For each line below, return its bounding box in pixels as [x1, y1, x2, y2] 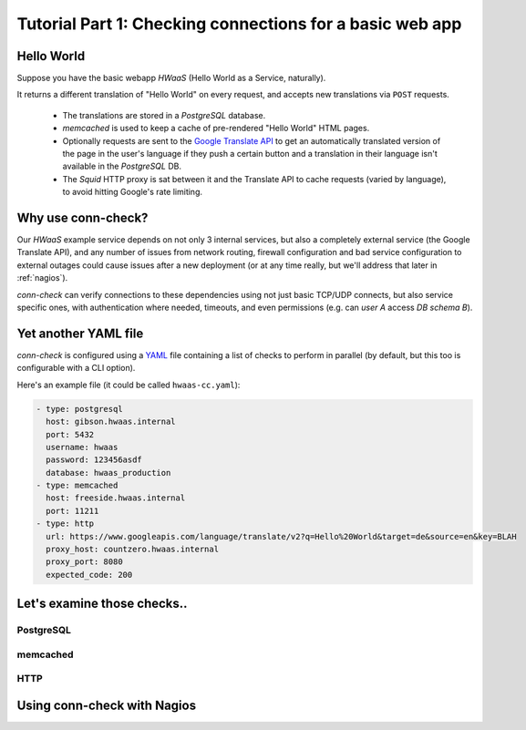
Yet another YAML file [16, 325, 144, 341]
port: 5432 [46, 429, 95, 439]
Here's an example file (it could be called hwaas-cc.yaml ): [16, 379, 241, 390]
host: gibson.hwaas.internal [46, 416, 177, 427]
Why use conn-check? [16, 211, 149, 225]
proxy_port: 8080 [46, 557, 123, 567]
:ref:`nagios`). [16, 272, 68, 283]
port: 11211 [46, 506, 99, 516]
